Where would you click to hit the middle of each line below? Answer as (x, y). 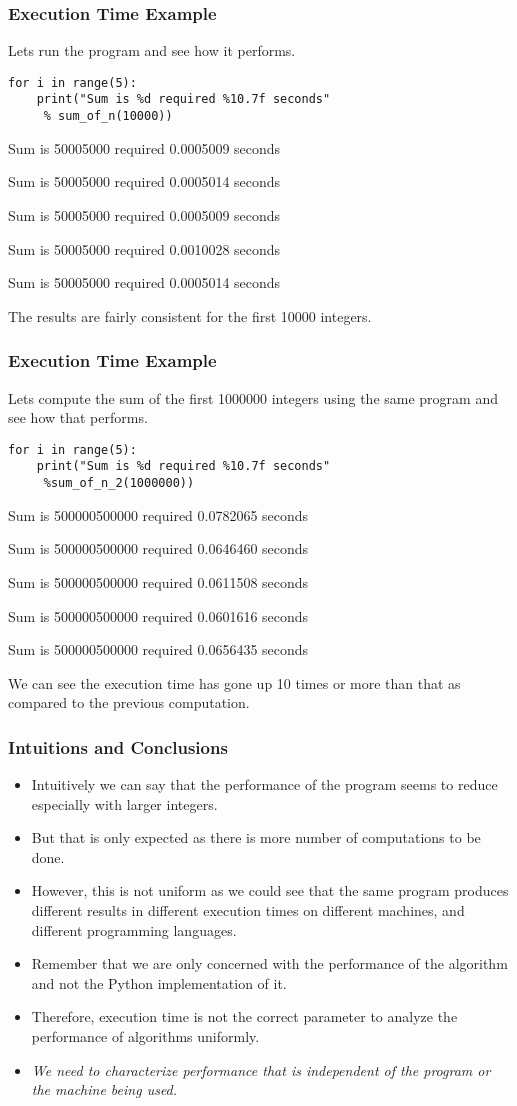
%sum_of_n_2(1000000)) (119, 483)
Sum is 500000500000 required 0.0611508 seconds (158, 581)
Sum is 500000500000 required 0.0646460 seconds (158, 548)
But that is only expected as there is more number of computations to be (256, 837)
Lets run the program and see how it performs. (152, 50)
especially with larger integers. (124, 803)
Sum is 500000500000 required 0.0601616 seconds (158, 615)
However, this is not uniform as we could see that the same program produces (270, 890)
